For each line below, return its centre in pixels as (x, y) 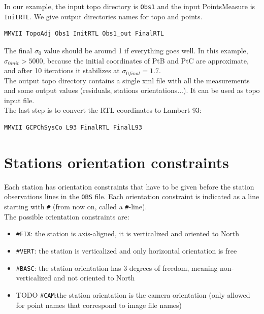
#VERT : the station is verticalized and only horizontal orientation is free (126, 250)
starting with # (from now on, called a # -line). (76, 207)
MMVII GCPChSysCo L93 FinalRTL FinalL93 (73, 128)
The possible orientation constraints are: (67, 216)
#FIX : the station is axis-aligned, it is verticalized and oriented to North (128, 233)
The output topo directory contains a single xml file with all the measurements (127, 80)
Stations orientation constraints (117, 162)
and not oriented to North (94, 278)
